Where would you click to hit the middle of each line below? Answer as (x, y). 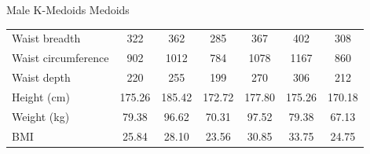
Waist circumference (60, 58)
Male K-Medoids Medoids (68, 9)
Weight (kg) (41, 116)
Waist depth (41, 77)
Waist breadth (46, 38)
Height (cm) (41, 96)
